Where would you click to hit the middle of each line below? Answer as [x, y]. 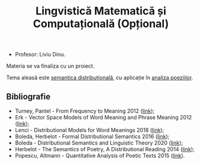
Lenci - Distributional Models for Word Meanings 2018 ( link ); [89, 130]
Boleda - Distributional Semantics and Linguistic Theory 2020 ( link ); [99, 143]
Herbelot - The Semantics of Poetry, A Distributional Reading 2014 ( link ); [105, 149]
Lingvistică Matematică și [101, 11]
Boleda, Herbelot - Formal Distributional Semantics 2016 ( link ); [92, 136]
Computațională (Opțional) [101, 24]
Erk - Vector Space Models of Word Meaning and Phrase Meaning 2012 [103, 117]
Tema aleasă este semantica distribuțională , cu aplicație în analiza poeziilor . [100, 78]
